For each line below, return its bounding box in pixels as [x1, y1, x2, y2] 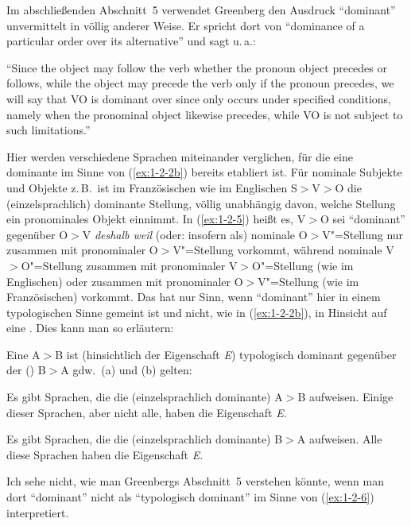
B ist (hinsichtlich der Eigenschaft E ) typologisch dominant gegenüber [55, 346, 397, 362]
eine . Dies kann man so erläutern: [6, 319, 174, 336]
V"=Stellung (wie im [258, 273, 359, 289]
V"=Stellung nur [322, 226, 404, 242]
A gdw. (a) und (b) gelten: [60, 362, 192, 378]
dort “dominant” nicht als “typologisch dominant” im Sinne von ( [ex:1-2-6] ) [6, 489, 374, 505]
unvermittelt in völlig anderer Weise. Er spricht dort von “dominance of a [6, 17, 365, 33]
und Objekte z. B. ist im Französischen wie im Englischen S [6, 179, 297, 195]
